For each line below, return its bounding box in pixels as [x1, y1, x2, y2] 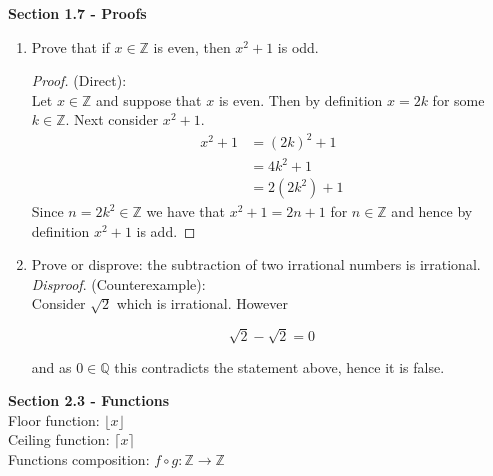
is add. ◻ [136, 220, 196, 241]
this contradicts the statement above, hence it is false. [114, 356, 445, 377]
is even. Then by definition [218, 89, 383, 110]
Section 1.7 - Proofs [8, 3, 147, 23]
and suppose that [95, 89, 202, 110]
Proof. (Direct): [31, 70, 127, 91]
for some [432, 89, 485, 110]
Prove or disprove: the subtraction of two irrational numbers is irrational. [31, 254, 481, 275]
